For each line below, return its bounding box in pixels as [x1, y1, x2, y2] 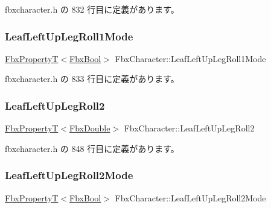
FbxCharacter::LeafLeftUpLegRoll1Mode [115, 52, 266, 65]
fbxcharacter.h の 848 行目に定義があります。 [5, 142, 179, 154]
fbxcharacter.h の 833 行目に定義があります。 [5, 72, 179, 85]
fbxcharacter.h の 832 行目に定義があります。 [5, 3, 179, 15]
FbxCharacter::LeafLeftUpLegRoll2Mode [115, 191, 266, 204]
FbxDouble [69, 122, 110, 134]
